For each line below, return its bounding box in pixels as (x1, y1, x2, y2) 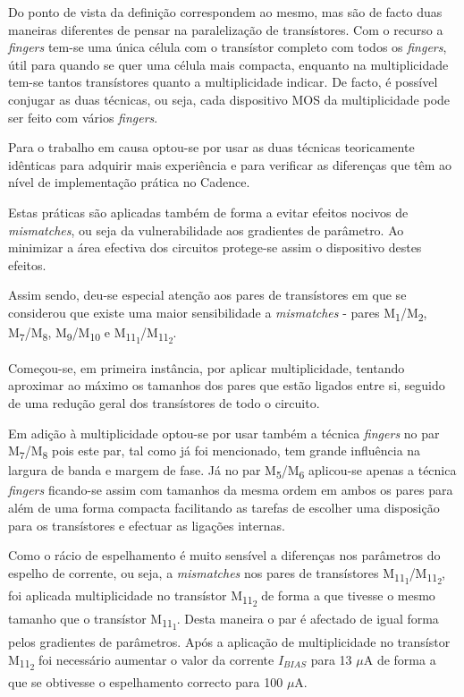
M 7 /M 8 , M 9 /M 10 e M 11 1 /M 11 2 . (8, 323, 177, 347)
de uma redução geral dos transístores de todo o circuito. (8, 393, 320, 412)
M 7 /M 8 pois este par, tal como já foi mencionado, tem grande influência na (8, 441, 421, 462)
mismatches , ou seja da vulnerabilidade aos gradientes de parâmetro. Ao (8, 220, 404, 239)
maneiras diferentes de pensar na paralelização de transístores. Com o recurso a (8, 20, 443, 38)
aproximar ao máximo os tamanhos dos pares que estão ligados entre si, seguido (8, 376, 445, 395)
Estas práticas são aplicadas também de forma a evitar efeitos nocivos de (8, 202, 409, 221)
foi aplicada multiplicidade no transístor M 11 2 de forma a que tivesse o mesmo (8, 586, 435, 610)
